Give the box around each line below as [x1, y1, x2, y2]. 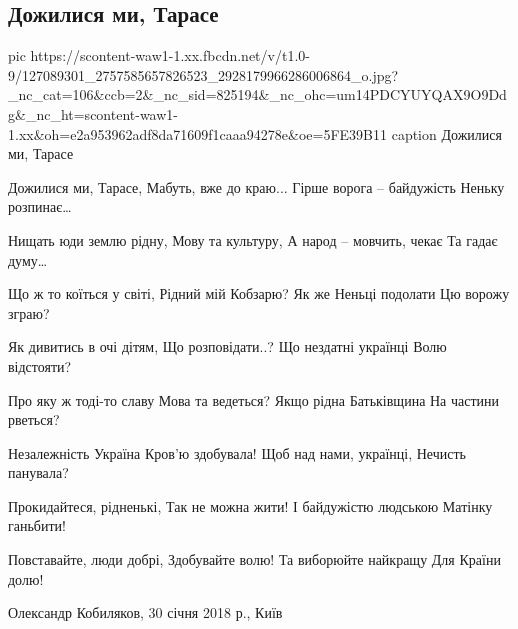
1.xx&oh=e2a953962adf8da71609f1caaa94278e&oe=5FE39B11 [8, 123, 388, 144]
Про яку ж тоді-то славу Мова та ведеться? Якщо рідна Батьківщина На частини [8, 389, 500, 410]
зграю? [8, 302, 50, 323]
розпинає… [8, 196, 72, 217]
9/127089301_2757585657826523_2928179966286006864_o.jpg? [8, 64, 399, 85]
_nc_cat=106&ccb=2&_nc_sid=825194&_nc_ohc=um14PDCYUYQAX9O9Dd [8, 84, 507, 105]
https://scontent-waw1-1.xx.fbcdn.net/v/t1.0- [30, 45, 310, 66]
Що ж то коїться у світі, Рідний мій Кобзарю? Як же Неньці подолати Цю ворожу [8, 283, 510, 304]
